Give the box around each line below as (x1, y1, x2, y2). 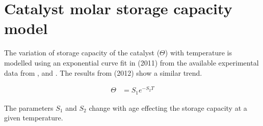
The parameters (4, 102, 54, 113)
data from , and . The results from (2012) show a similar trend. (4, 67, 202, 78)
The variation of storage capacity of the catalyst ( (4, 47, 160, 58)
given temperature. (4, 112, 63, 123)
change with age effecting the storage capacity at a (89, 102, 247, 113)
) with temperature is (165, 47, 232, 58)
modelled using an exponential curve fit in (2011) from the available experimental (4, 57, 259, 68)
